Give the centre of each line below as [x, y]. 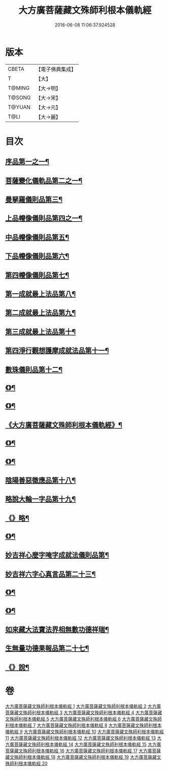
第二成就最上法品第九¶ [40, 313]
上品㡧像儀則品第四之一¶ [44, 219]
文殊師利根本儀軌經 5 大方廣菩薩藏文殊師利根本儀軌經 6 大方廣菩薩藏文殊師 [83, 719]
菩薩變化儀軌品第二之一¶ [44, 180]
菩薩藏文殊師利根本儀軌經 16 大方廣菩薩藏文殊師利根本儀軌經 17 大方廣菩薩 [83, 751]
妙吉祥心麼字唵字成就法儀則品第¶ [57, 555]
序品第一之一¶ [27, 162]
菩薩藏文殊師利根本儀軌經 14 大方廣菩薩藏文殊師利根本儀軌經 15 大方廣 [88, 744]
